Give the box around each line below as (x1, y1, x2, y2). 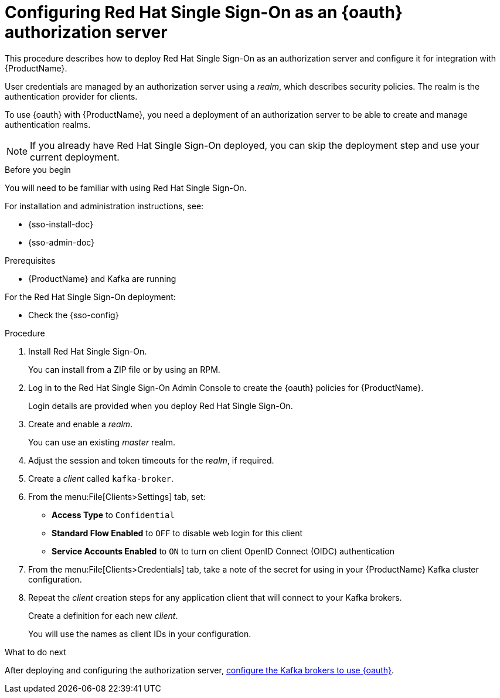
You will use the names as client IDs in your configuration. (28, 628, 251, 639)
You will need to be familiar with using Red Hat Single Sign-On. (5, 182, 247, 193)
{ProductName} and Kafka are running (28, 273, 176, 284)
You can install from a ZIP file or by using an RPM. (28, 364, 220, 374)
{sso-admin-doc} (28, 237, 95, 247)
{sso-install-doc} (28, 219, 94, 229)
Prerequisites (5, 255, 56, 265)
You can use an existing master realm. (28, 437, 175, 447)
